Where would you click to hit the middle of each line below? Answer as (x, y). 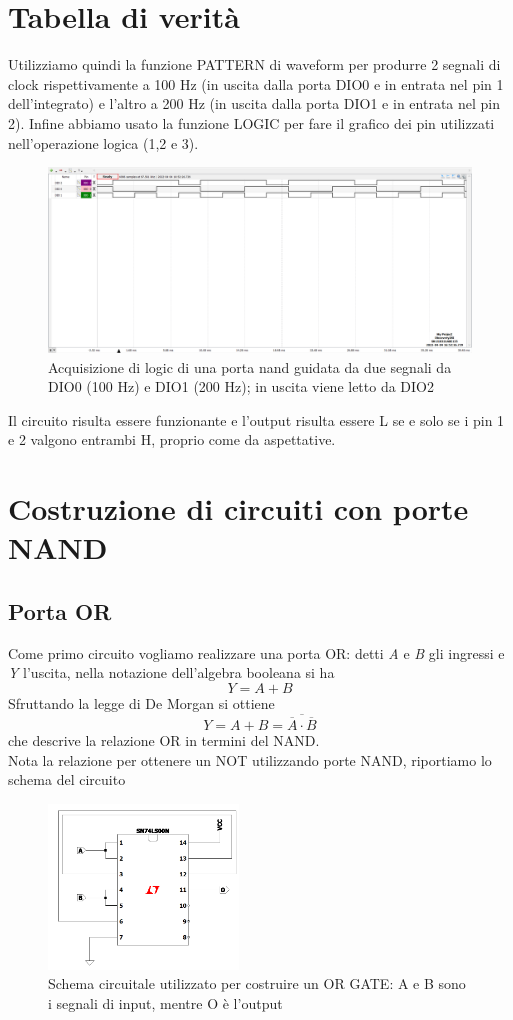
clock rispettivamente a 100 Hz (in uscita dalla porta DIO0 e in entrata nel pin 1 (256, 83)
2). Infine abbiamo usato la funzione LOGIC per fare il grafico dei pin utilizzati (251, 122)
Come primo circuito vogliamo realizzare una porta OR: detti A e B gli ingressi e (256, 652)
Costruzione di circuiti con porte (238, 508)
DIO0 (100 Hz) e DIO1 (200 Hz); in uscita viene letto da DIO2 (241, 386)
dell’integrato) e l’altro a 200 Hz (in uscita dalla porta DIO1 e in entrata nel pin (254, 103)
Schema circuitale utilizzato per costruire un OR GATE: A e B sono (257, 983)
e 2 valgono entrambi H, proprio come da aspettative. (172, 439)
